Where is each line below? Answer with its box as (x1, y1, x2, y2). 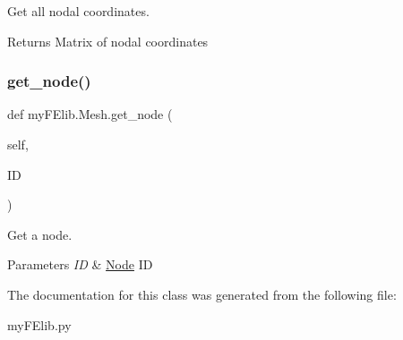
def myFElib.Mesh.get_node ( (7, 105, 173, 123)
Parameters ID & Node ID (7, 255, 153, 274)
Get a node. (7, 225, 73, 243)
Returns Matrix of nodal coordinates (7, 31, 209, 50)
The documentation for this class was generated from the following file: (7, 285, 397, 303)
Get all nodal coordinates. (7, 2, 150, 20)
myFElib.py (7, 315, 72, 334)
